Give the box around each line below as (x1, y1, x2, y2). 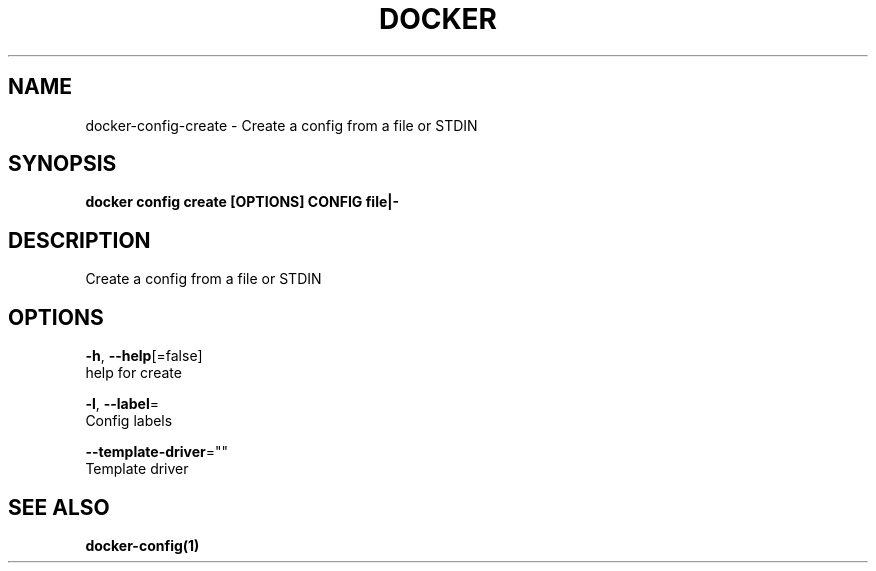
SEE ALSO (8, 494, 110, 520)
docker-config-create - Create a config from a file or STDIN (85, 116, 478, 134)
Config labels (85, 412, 173, 430)
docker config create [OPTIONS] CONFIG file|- (85, 193, 400, 211)
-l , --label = (85, 395, 159, 413)
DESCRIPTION (8, 227, 151, 253)
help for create (85, 364, 182, 382)
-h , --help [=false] (85, 347, 203, 365)
